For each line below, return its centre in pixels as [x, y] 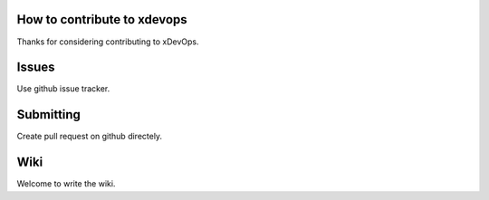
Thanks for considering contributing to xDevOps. [108, 42]
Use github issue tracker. [63, 89]
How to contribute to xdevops [102, 19]
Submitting [49, 114]
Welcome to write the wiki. [66, 184]
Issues [36, 67]
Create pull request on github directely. [90, 137]
